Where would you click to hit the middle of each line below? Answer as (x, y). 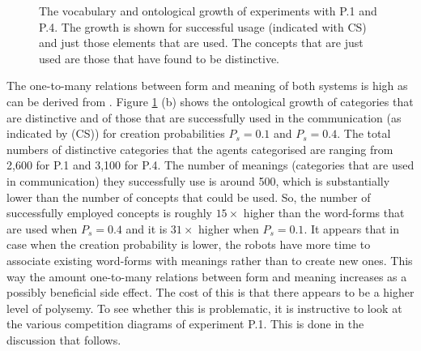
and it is (147, 228)
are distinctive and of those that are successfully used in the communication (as (204, 117)
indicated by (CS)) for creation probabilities (116, 133)
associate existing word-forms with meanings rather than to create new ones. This (210, 260)
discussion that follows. (64, 339)
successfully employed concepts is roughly (109, 213)
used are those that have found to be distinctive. (159, 58)
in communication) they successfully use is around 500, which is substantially (198, 180)
